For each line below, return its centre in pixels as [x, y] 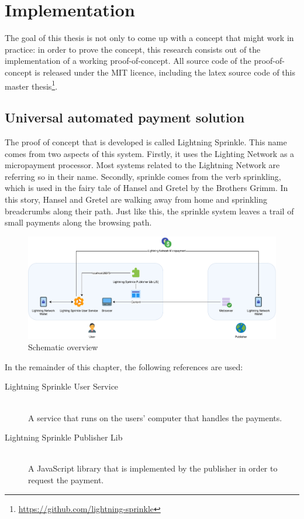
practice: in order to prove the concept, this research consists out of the [133, 49]
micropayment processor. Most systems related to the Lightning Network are [142, 165]
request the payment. [66, 479]
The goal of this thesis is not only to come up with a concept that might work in [149, 38]
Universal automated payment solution [125, 117]
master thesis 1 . [31, 85]
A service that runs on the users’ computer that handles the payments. [155, 417]
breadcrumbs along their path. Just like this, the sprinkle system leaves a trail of [149, 211]
